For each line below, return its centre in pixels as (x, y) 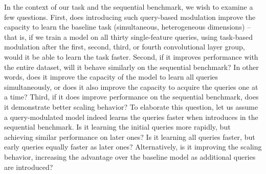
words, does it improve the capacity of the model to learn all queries (111, 77)
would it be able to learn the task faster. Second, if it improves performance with (131, 56)
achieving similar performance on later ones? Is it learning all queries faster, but (130, 136)
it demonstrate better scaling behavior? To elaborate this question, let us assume (131, 106)
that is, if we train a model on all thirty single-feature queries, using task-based (128, 36)
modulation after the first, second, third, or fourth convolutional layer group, (125, 47)
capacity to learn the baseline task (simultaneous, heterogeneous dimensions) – (128, 27)
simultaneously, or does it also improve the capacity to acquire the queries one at (131, 86)
